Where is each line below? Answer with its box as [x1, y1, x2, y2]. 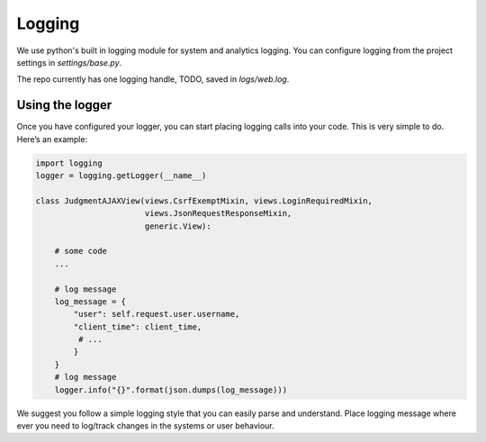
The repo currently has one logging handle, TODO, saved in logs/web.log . [16, 74, 290, 85]
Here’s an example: [16, 133, 88, 144]
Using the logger [16, 97, 112, 113]
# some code [54, 246, 108, 257]
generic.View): [144, 221, 211, 231]
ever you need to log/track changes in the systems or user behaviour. [16, 420, 274, 431]
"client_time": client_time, [73, 321, 202, 332]
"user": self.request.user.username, [73, 309, 240, 320]
